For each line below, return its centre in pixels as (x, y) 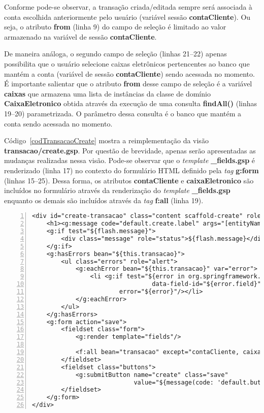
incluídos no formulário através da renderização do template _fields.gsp (117, 190)
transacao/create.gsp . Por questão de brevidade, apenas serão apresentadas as (130, 150)
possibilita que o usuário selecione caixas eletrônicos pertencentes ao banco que (127, 63)
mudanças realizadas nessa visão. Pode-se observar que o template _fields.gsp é (129, 160)
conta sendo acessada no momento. (58, 123)
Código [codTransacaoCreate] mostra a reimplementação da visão (106, 140)
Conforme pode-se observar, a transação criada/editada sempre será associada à (128, 7)
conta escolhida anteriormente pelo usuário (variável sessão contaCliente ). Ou (127, 17)
